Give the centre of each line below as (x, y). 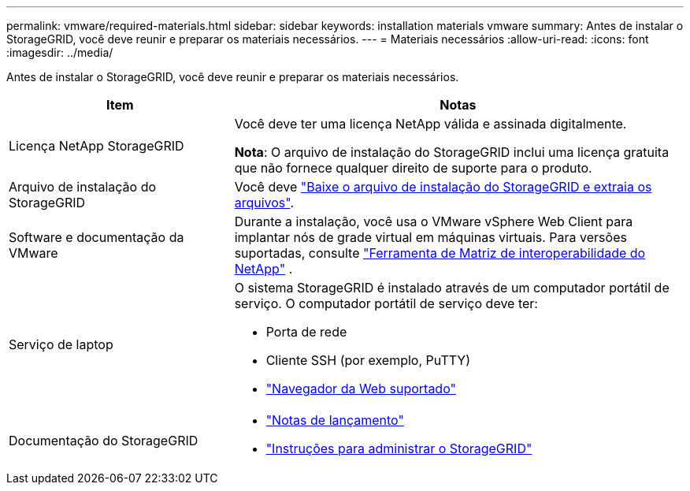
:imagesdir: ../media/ (60, 52)
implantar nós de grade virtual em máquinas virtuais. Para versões (430, 237)
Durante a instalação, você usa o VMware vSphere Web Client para (434, 221)
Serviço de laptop (61, 344)
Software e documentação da (96, 237)
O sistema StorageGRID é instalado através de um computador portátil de (452, 288)
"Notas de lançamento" (335, 420)
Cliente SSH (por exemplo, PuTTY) (368, 360)
